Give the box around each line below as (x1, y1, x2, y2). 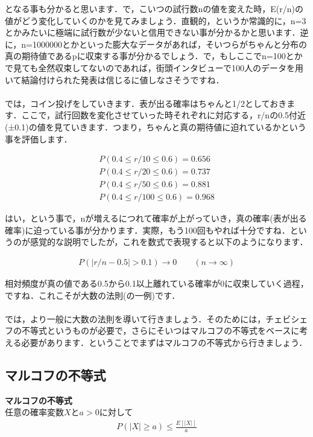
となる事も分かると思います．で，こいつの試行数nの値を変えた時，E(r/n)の (5, 2, 303, 14)
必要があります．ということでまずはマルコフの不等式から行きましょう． (21, 336, 308, 349)
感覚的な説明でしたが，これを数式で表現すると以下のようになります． (30, 235, 308, 248)
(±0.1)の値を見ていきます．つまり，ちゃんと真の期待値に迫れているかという (5, 120, 306, 133)
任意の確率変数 (5, 406, 64, 418)
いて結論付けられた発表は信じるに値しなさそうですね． (5, 73, 224, 86)
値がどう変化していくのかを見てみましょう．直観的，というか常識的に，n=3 (5, 14, 306, 27)
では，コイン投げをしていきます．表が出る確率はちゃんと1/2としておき (5, 97, 287, 109)
